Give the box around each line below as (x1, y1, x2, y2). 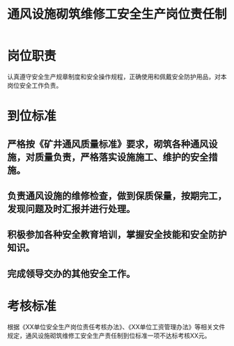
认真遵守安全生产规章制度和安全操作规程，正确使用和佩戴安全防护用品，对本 (7, 72, 227, 81)
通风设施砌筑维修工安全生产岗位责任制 (7, 6, 228, 22)
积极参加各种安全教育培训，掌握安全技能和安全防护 (7, 229, 227, 241)
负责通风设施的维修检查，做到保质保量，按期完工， (7, 189, 227, 202)
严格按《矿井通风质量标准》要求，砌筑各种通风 (7, 138, 209, 150)
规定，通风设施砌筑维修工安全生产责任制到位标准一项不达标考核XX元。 (7, 331, 211, 340)
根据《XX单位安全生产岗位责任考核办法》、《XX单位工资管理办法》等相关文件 (7, 322, 226, 331)
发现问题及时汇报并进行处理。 (7, 203, 136, 214)
